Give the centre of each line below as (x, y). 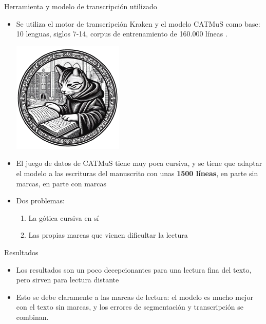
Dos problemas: (40, 201)
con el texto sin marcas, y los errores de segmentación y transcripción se (130, 307)
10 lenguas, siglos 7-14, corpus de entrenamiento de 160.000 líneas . (122, 34)
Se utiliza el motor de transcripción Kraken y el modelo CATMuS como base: (138, 23)
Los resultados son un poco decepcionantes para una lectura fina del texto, (134, 269)
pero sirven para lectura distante (68, 280)
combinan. (32, 317)
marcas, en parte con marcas (61, 183)
